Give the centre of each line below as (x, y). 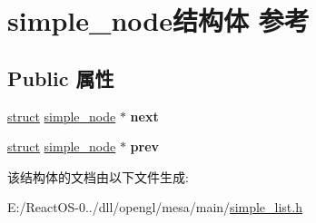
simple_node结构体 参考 (158, 20)
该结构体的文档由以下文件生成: (98, 176)
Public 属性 (61, 78)
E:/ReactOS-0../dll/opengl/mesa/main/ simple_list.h (155, 207)
